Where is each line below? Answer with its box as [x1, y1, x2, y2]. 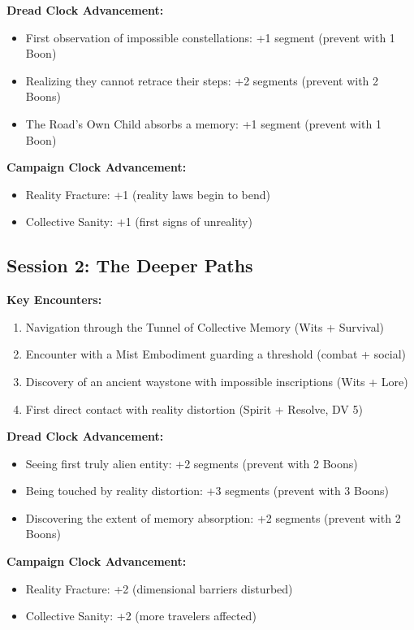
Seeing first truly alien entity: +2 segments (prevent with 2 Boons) [25, 454, 358, 471]
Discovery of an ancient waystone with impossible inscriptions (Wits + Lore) [25, 372, 408, 389]
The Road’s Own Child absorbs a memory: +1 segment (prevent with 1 [25, 115, 382, 132]
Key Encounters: [6, 291, 102, 308]
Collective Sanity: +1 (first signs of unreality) [25, 213, 252, 230]
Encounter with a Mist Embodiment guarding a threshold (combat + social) [25, 345, 407, 363]
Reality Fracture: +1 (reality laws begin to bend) [25, 185, 271, 202]
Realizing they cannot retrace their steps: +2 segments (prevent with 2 [25, 72, 379, 89]
